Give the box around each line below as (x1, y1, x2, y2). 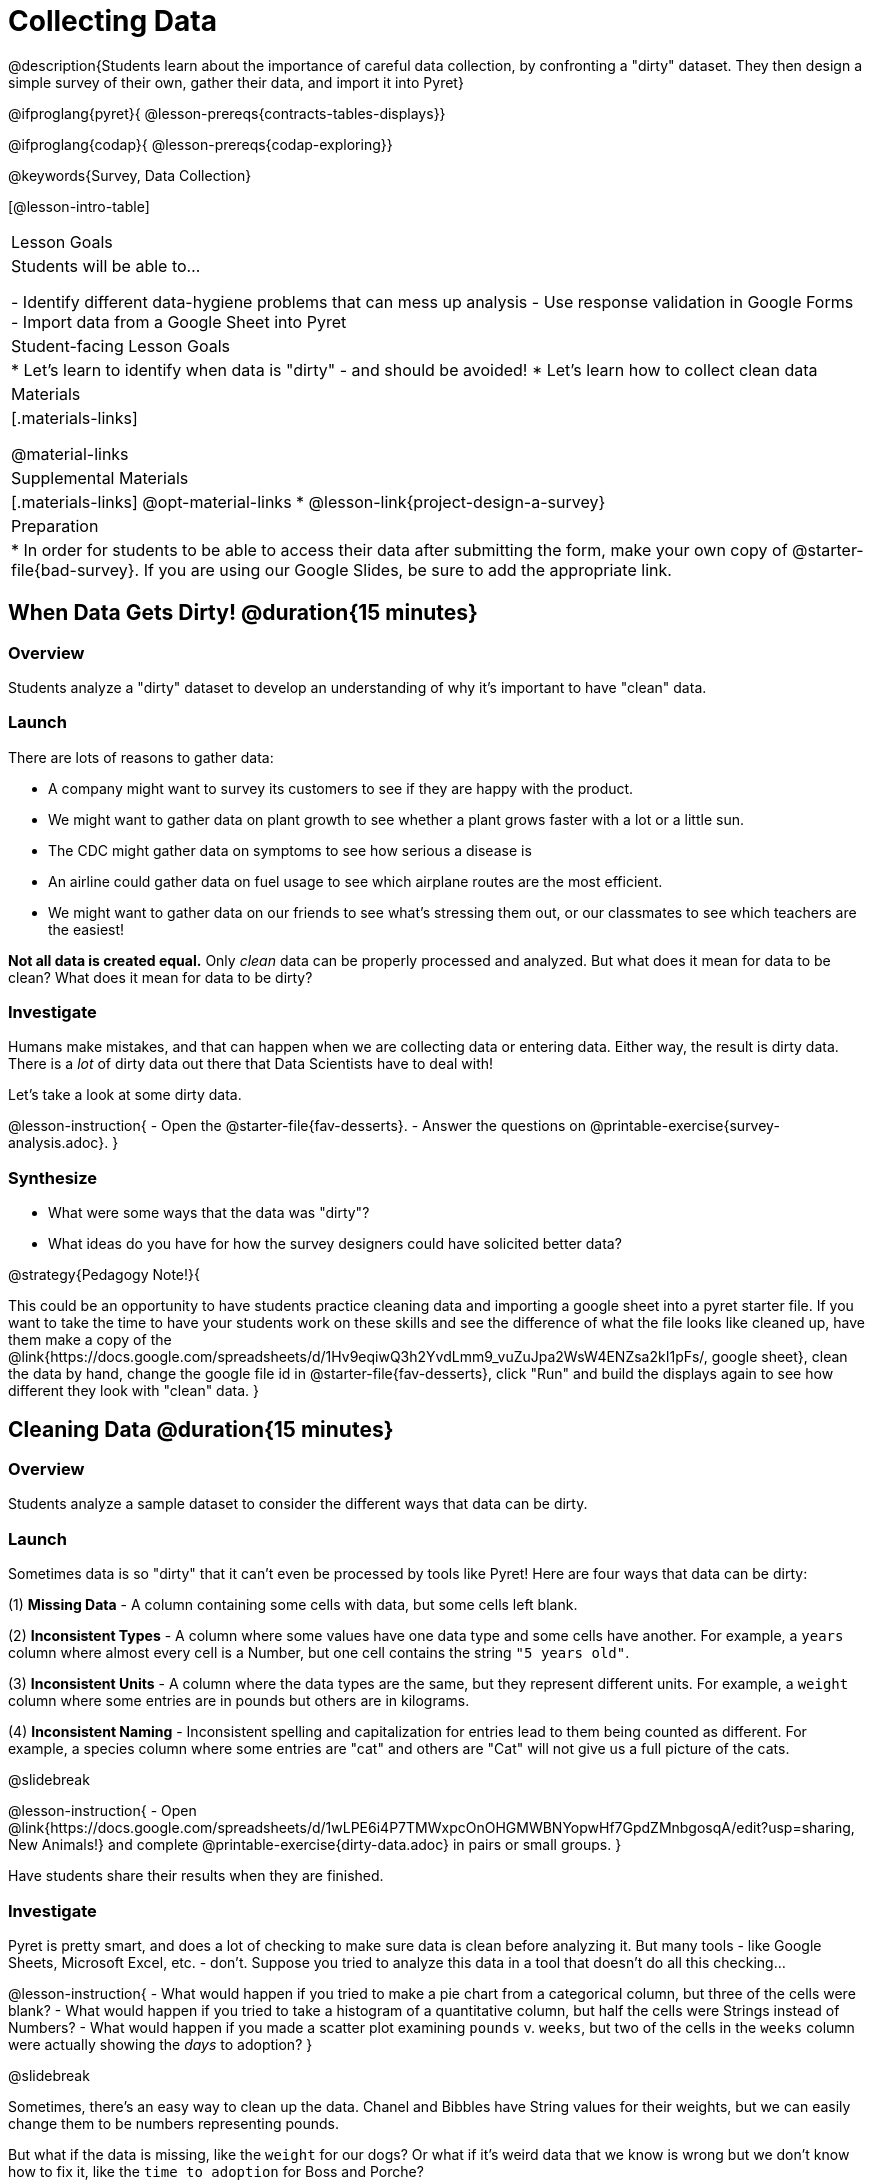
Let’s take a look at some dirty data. (8, 1086, 242, 1104)
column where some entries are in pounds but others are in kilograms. (8, 1692, 470, 1710)
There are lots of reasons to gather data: (8, 748, 274, 766)
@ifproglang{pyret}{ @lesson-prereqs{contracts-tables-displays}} (8, 104, 446, 122)
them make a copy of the (8, 1331, 172, 1349)
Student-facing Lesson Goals (11, 335, 231, 356)
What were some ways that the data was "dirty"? (48, 1204, 370, 1222)
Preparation (11, 515, 99, 536)
